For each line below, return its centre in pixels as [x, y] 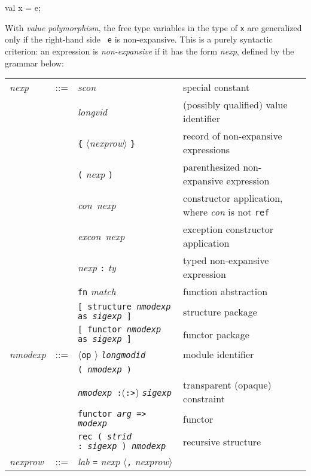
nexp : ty [97, 267]
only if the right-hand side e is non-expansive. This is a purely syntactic [139, 39]
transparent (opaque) [227, 385]
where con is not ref [226, 212]
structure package [220, 311]
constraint [204, 399]
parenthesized [211, 167]
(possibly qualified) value [235, 105]
